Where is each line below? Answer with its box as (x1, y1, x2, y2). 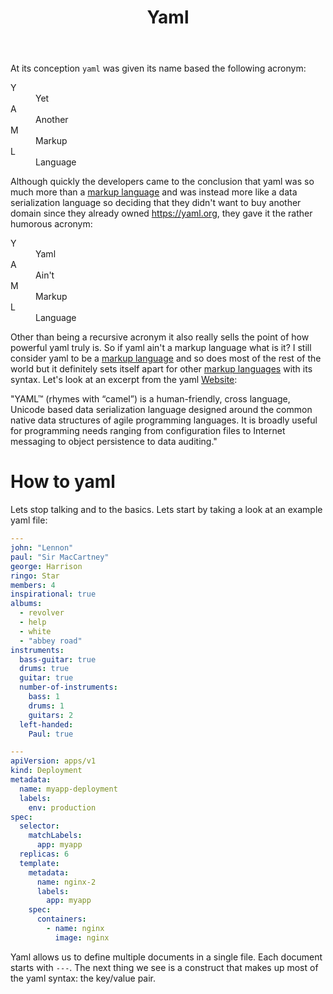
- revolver (19, 608, 65, 618)
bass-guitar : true (19, 654, 97, 665)
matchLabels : (28, 831, 83, 841)
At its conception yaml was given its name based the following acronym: (10, 62, 307, 75)
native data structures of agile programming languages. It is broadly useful (10, 414, 318, 426)
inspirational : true (10, 589, 97, 600)
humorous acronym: (10, 218, 93, 230)
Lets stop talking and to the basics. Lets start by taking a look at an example (10, 504, 323, 516)
